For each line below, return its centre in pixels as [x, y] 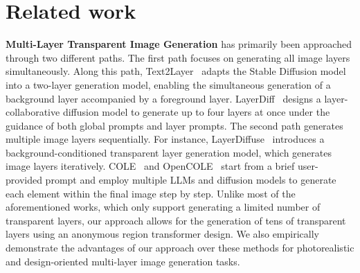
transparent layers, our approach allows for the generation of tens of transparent [176, 220]
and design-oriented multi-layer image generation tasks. [123, 261]
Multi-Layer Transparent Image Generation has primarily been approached [179, 44]
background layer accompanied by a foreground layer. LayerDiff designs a [163, 98]
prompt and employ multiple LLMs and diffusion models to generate [191, 180]
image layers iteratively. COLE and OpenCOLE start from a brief [150, 166]
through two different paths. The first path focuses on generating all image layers [178, 57]
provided [24, 180]
